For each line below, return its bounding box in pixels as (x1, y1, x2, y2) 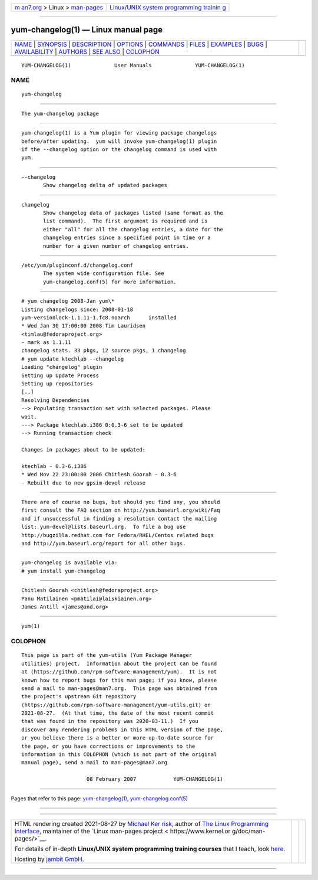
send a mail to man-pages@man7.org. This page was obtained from (21, 685, 217, 692)
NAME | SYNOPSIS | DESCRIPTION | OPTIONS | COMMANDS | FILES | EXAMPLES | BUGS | (14, 40, 268, 48)
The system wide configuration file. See (43, 270, 164, 277)
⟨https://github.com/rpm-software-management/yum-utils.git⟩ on (21, 701, 211, 708)
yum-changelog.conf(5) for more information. (43, 278, 177, 285)
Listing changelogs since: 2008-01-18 (21, 306, 134, 313)
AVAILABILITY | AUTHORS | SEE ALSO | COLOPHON (14, 47, 160, 55)
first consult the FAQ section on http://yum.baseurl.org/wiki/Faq (21, 507, 220, 513)
